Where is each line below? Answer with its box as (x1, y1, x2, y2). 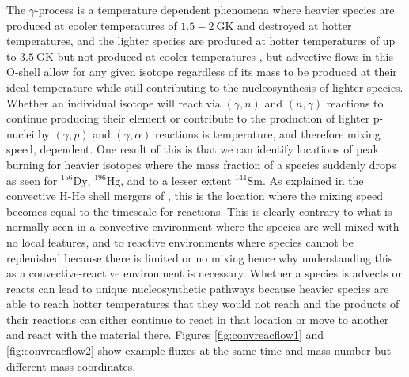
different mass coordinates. (6, 357, 136, 374)
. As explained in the (262, 172, 364, 188)
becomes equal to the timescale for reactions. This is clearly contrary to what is (6, 202, 392, 219)
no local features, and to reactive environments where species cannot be (6, 233, 354, 250)
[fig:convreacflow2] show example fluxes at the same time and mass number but (6, 342, 392, 359)
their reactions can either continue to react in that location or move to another (6, 311, 389, 327)
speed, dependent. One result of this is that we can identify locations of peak (6, 141, 379, 157)
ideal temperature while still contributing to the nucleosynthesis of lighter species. (6, 78, 403, 95)
